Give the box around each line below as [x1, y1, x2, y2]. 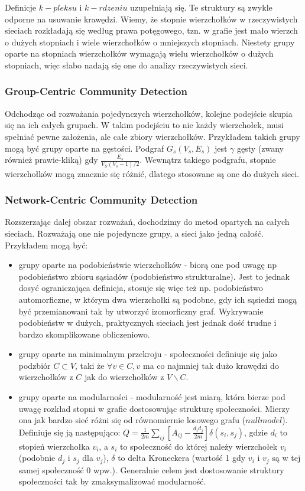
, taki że [75, 359, 105, 371]
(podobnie [18, 451, 56, 464]
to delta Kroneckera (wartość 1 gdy [118, 451, 246, 464]
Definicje [5, 1, 37, 13]
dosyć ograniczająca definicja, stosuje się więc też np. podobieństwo [18, 281, 263, 294]
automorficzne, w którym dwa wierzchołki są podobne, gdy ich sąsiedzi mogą [18, 293, 297, 305]
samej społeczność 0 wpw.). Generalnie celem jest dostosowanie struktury [18, 463, 284, 476]
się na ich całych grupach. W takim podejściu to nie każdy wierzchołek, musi [5, 119, 284, 131]
